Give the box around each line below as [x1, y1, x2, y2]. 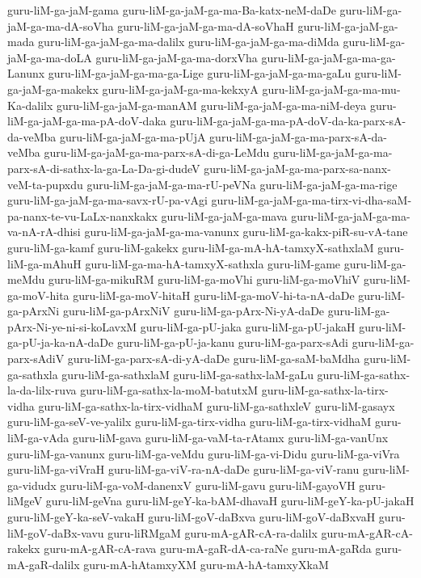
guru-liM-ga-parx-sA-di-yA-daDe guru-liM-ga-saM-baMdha [67, 350, 360, 367]
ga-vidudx [7, 476, 57, 493]
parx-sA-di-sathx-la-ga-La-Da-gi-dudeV [7, 159, 200, 176]
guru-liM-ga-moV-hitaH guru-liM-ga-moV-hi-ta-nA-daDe [73, 286, 355, 303]
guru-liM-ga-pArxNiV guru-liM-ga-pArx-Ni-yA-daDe [62, 302, 325, 319]
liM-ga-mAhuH [7, 255, 82, 272]
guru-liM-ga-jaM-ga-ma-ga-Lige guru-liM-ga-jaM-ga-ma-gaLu [48, 65, 352, 82]
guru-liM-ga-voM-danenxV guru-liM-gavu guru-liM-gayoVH [60, 476, 356, 493]
